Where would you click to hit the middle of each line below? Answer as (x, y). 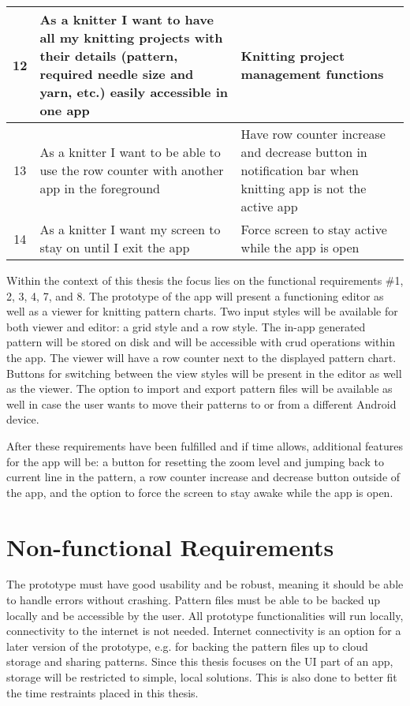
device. (23, 419)
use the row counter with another (132, 170)
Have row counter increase (313, 134)
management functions (312, 74)
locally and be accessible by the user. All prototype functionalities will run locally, (205, 615)
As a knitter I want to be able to (130, 152)
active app (269, 206)
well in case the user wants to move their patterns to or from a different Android (201, 403)
